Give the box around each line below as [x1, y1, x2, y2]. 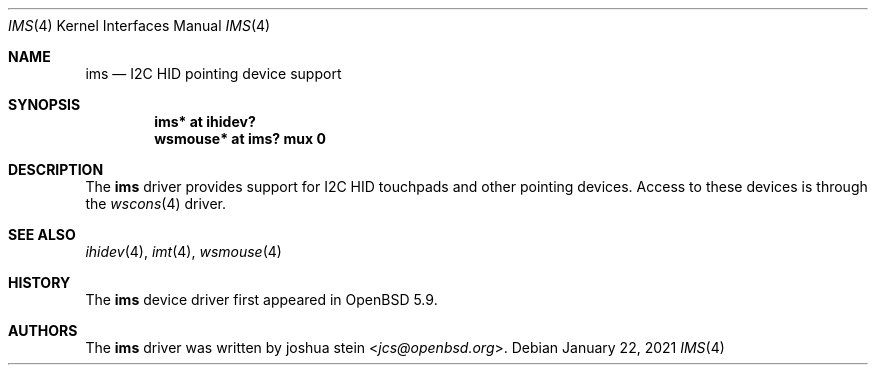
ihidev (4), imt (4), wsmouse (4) [85, 243, 282, 260]
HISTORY [8, 274, 71, 291]
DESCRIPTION [8, 161, 104, 178]
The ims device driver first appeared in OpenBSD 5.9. [85, 291, 438, 308]
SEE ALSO [8, 226, 76, 243]
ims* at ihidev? [154, 113, 256, 130]
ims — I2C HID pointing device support [85, 65, 342, 82]
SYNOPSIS [8, 96, 81, 113]
